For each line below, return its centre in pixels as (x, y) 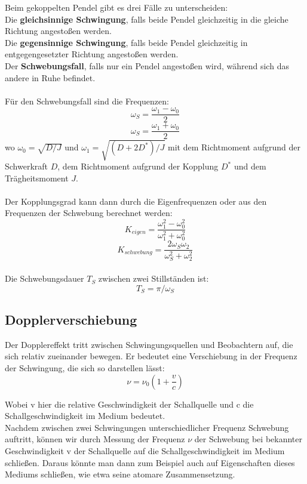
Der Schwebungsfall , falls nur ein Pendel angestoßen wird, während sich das (147, 65)
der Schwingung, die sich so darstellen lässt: (85, 368)
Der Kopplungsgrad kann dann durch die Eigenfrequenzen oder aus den (136, 201)
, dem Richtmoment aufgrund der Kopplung (138, 166)
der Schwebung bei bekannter (248, 439)
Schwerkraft (27, 166)
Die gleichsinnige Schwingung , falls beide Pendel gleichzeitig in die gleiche (147, 19)
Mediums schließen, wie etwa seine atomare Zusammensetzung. (120, 474)
